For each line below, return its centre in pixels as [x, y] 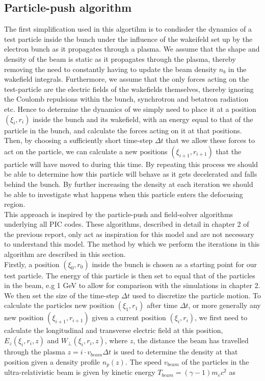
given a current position [129, 317]
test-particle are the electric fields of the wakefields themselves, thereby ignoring [129, 89]
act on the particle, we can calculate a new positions [86, 151]
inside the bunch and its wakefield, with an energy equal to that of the [143, 119]
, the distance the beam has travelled [191, 340]
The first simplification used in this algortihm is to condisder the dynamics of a [128, 29]
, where [116, 340]
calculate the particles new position [59, 305]
